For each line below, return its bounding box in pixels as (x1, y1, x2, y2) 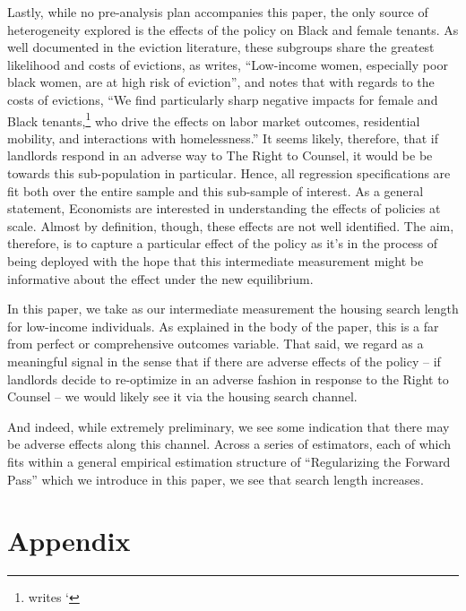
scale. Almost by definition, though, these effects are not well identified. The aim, (7, 216, 454, 235)
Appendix (7, 522, 131, 559)
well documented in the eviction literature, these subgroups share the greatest (7, 38, 435, 56)
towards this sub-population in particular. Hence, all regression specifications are (7, 164, 451, 182)
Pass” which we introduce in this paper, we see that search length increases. (7, 469, 424, 488)
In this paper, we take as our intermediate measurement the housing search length (7, 299, 459, 318)
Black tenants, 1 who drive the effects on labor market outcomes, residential (7, 108, 420, 130)
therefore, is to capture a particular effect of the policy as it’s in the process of (7, 234, 438, 253)
